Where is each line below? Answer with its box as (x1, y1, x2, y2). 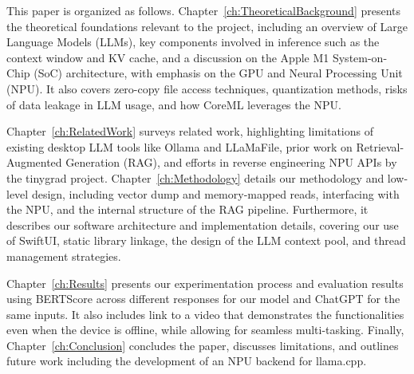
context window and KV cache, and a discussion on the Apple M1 (6, 49, 329, 65)
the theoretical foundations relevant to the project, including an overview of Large (6, 18, 408, 34)
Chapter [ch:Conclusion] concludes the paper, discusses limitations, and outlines (6, 337, 399, 353)
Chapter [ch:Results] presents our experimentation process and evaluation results (6, 274, 404, 291)
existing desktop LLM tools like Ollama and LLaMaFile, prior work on (6, 138, 353, 155)
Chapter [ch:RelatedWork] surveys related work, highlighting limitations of (6, 123, 373, 140)
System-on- (332, 49, 388, 65)
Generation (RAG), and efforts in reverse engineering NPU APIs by (65, 154, 397, 171)
